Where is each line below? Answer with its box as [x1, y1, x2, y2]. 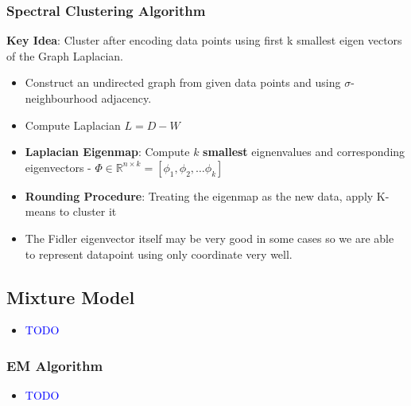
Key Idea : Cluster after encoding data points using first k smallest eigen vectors [6, 32, 402, 49]
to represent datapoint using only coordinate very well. [25, 245, 293, 262]
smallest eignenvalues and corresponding [203, 143, 405, 160]
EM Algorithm [6, 355, 103, 375]
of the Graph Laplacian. [6, 47, 123, 64]
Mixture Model [6, 284, 135, 309]
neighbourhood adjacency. [25, 90, 152, 106]
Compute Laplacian [25, 116, 121, 133]
